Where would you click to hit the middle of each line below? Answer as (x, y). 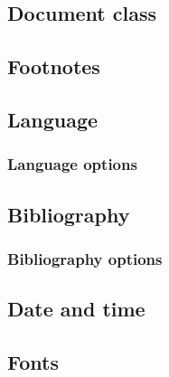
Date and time (76, 309)
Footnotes (54, 66)
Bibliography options (85, 258)
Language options (72, 164)
